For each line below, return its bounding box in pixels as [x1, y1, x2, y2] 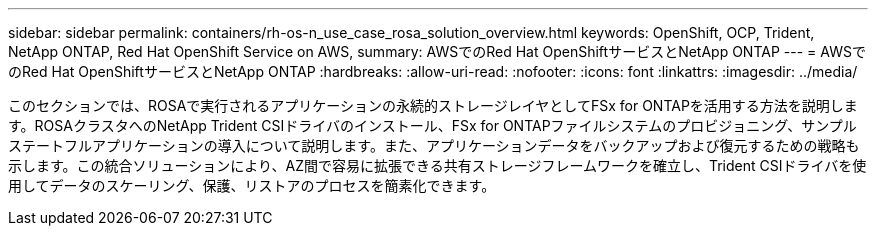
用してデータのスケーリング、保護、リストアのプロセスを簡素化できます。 [8, 177, 496, 194]
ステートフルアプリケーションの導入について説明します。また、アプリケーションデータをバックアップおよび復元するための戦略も [8, 137, 860, 154]
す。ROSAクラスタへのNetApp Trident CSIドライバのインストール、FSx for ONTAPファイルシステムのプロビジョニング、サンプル [8, 117, 857, 134]
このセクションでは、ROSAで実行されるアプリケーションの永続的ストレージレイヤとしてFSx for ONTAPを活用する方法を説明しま [8, 97, 858, 114]
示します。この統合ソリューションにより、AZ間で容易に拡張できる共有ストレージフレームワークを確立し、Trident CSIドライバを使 [8, 157, 867, 174]
